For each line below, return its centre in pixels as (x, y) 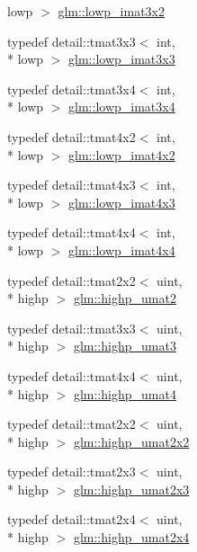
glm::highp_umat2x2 (131, 441)
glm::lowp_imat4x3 (122, 202)
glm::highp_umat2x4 (131, 537)
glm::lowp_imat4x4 (122, 249)
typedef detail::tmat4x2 (72, 136)
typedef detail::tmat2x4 (72, 519)
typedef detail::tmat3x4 (72, 89)
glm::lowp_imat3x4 (122, 107)
